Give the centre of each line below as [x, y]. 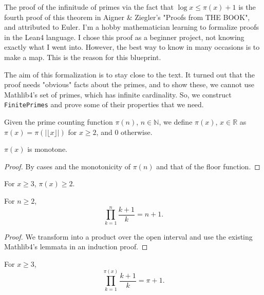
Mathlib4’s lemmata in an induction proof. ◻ [76, 247]
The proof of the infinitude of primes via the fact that [89, 7]
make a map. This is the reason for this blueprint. [83, 57]
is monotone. [47, 149]
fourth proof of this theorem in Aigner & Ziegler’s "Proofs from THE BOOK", [127, 17]
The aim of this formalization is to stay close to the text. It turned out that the [130, 74]
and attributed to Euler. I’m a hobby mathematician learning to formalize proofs [131, 27]
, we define [176, 122]
